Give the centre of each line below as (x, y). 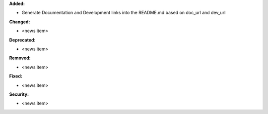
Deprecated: (22, 40)
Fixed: (16, 76)
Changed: (20, 22)
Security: (19, 94)
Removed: (20, 58)
